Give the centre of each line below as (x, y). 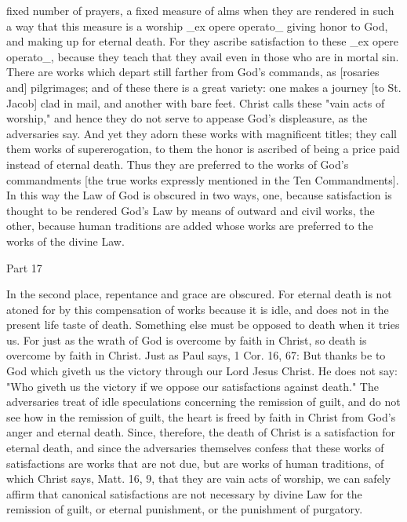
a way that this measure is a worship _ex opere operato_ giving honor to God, (197, 26)
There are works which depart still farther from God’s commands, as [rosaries (193, 72)
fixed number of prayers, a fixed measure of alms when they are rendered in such (200, 10)
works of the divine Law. (65, 241)
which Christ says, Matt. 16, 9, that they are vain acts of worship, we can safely (199, 478)
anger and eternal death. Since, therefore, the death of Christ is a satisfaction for (201, 432)
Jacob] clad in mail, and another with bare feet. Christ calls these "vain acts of (196, 102)
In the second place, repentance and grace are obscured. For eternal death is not (199, 294)
